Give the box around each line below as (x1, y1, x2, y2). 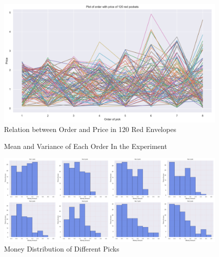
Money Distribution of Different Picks (4, 244, 119, 254)
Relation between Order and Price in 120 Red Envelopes (4, 124, 176, 134)
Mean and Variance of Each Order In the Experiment (4, 140, 167, 151)
